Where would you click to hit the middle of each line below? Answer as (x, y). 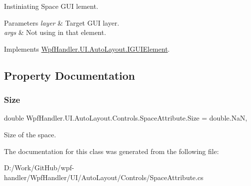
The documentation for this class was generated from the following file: (111, 151)
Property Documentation (70, 75)
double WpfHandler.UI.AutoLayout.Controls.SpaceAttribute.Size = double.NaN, (126, 118)
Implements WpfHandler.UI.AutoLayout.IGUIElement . (87, 48)
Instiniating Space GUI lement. (51, 6)
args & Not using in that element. (55, 32)
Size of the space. (30, 134)
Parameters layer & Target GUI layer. (62, 22)
